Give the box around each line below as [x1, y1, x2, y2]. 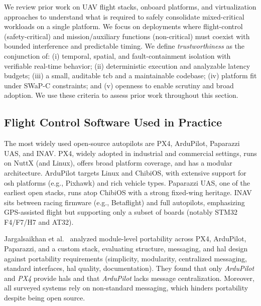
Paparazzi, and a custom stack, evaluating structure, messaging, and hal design [4, 243, 248, 254]
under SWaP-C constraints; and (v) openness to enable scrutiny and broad [4, 80, 234, 90]
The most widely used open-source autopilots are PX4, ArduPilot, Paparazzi [4, 138, 240, 148]
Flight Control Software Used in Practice [4, 114, 222, 130]
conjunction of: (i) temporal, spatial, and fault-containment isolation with [4, 50, 231, 61]
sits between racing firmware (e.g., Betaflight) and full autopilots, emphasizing [4, 197, 245, 207]
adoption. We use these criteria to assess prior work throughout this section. [4, 90, 238, 100]
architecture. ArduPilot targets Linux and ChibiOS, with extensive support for [4, 167, 246, 178]
